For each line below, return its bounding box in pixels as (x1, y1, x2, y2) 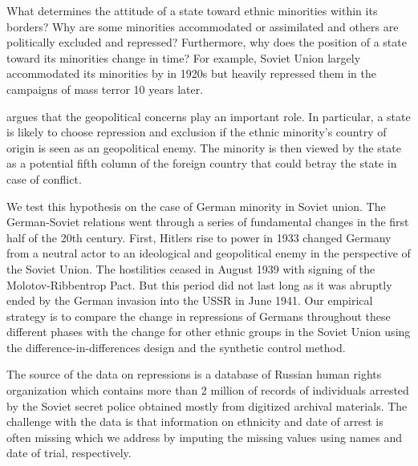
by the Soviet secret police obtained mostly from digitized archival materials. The (6, 397, 408, 414)
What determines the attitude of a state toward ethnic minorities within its (6, 2, 378, 18)
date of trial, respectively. (6, 444, 132, 461)
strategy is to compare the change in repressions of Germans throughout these (6, 307, 391, 324)
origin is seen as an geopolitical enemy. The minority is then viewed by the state (6, 139, 401, 156)
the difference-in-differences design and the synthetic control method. (6, 338, 346, 355)
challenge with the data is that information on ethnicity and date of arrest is (6, 413, 384, 430)
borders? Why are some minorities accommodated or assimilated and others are (6, 18, 399, 34)
